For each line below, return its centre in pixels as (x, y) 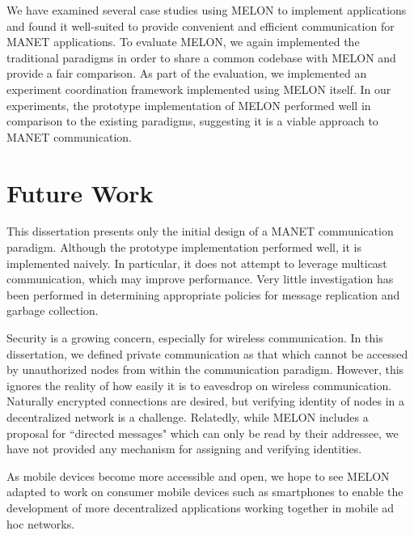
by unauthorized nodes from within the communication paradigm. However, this (205, 369)
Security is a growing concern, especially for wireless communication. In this (195, 338)
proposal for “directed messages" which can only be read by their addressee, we (203, 433)
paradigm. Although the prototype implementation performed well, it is (184, 247)
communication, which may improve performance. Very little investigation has (200, 279)
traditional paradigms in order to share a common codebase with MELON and (201, 57)
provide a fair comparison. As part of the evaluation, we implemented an (187, 73)
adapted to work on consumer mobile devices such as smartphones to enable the (205, 492)
